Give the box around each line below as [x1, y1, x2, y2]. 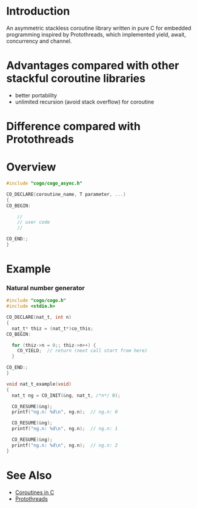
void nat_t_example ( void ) [6, 381, 72, 387]
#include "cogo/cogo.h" [6, 297, 67, 304]
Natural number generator [6, 284, 85, 292]
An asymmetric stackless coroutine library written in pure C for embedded [6, 24, 192, 32]
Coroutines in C [15, 489, 55, 496]
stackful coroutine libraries [6, 72, 145, 86]
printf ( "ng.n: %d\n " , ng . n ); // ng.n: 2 [12, 442, 118, 448]
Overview [6, 160, 56, 174]
